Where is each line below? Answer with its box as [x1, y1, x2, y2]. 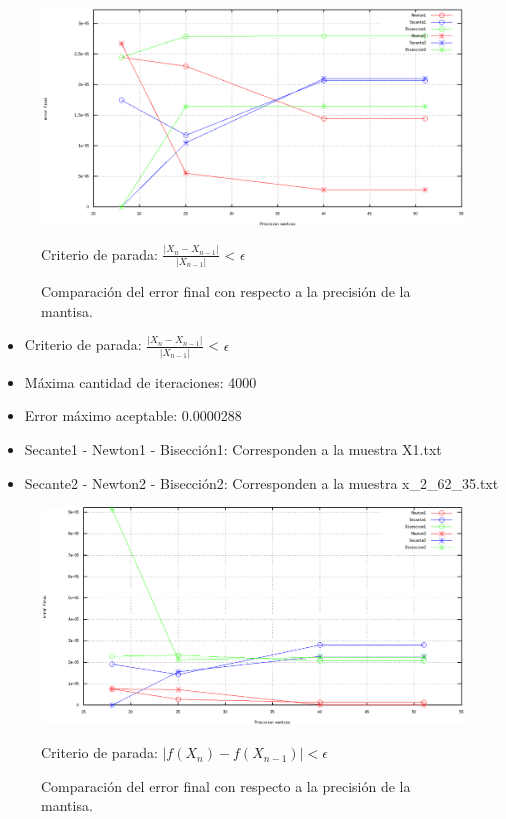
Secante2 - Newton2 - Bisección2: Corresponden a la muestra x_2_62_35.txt [24, 472, 499, 493]
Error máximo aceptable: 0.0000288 [24, 405, 242, 426]
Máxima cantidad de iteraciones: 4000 [24, 371, 257, 392]
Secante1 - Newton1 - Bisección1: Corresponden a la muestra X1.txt [24, 439, 442, 460]
